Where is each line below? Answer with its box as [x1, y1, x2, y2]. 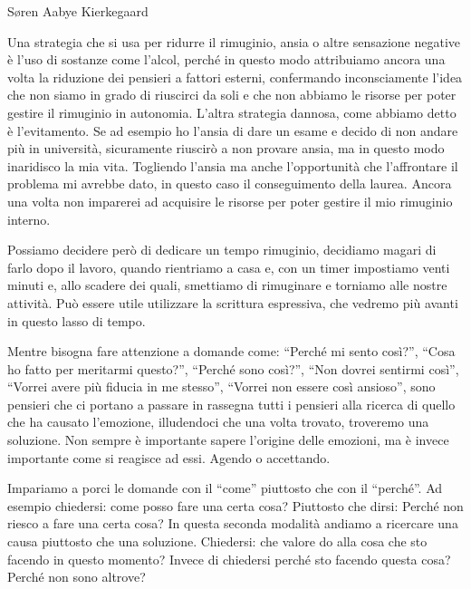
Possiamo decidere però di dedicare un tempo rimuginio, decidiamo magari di [7, 240, 437, 259]
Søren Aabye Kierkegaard [7, 2, 149, 20]
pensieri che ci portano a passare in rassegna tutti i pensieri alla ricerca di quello [7, 394, 456, 413]
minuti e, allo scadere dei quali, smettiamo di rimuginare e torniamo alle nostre [7, 275, 447, 294]
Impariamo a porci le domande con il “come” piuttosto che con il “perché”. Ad [7, 478, 443, 497]
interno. [7, 209, 51, 228]
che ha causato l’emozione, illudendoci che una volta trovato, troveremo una [7, 412, 429, 431]
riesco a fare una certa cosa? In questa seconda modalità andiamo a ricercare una [7, 514, 458, 533]
